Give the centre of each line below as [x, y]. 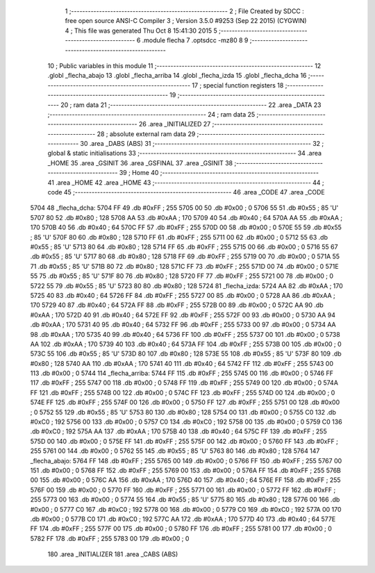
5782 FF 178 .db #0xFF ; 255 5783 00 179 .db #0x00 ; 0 [110, 538]
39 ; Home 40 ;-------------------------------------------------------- [219, 173]
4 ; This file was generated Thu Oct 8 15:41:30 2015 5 [141, 31]
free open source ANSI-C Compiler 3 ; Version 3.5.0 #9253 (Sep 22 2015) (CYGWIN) [186, 21]
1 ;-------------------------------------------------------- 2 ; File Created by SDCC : [185, 11]
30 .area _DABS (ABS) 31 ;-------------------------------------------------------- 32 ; [202, 144]
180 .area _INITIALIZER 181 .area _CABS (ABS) [113, 554]
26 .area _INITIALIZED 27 [175, 124]
